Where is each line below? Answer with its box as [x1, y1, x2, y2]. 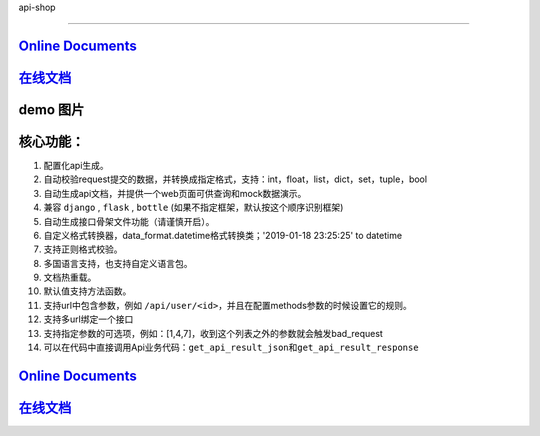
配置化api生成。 [43, 159, 109, 171]
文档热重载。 [43, 271, 97, 284]
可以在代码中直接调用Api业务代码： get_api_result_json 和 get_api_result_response [43, 341, 419, 354]
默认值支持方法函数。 [43, 285, 132, 297]
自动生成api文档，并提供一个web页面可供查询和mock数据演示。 [43, 187, 307, 199]
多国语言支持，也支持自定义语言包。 [43, 257, 193, 269]
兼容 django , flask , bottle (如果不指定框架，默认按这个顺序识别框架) [43, 201, 344, 214]
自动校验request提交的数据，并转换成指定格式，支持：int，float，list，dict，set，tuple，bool [43, 173, 428, 185]
